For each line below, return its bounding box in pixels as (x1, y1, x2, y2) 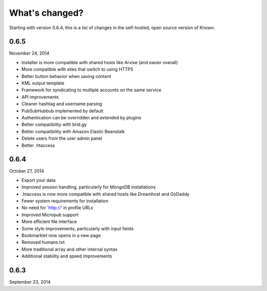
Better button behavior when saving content (21, 73, 111, 79)
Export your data (21, 177, 56, 183)
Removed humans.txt (21, 239, 65, 245)
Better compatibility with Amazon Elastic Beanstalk (21, 128, 125, 134)
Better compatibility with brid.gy (21, 121, 87, 128)
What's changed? (9, 7, 84, 18)
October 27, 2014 (9, 168, 44, 174)
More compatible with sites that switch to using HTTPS (21, 67, 133, 73)
